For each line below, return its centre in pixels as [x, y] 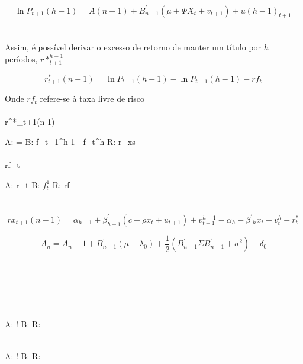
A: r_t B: [22, 184]
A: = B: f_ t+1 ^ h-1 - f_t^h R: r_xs [70, 141]
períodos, [21, 59]
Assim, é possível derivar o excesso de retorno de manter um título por [133, 47]
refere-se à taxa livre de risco [92, 99]
